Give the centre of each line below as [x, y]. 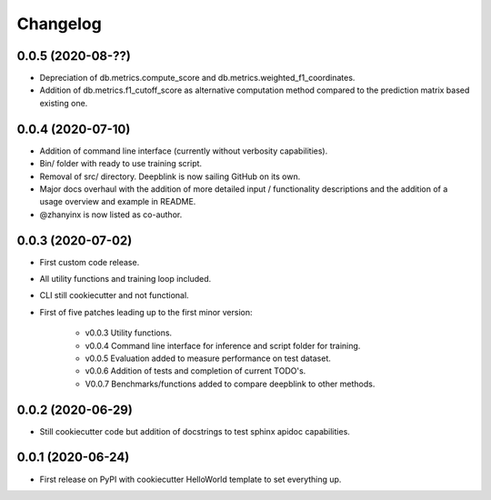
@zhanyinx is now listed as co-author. [111, 215]
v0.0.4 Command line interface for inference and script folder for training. [223, 345]
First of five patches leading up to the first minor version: [146, 312]
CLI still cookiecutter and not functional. [115, 295]
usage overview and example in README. [118, 202]
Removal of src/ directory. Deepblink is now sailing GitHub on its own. [170, 176]
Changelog [59, 24]
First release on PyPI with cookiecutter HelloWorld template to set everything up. [190, 479]
